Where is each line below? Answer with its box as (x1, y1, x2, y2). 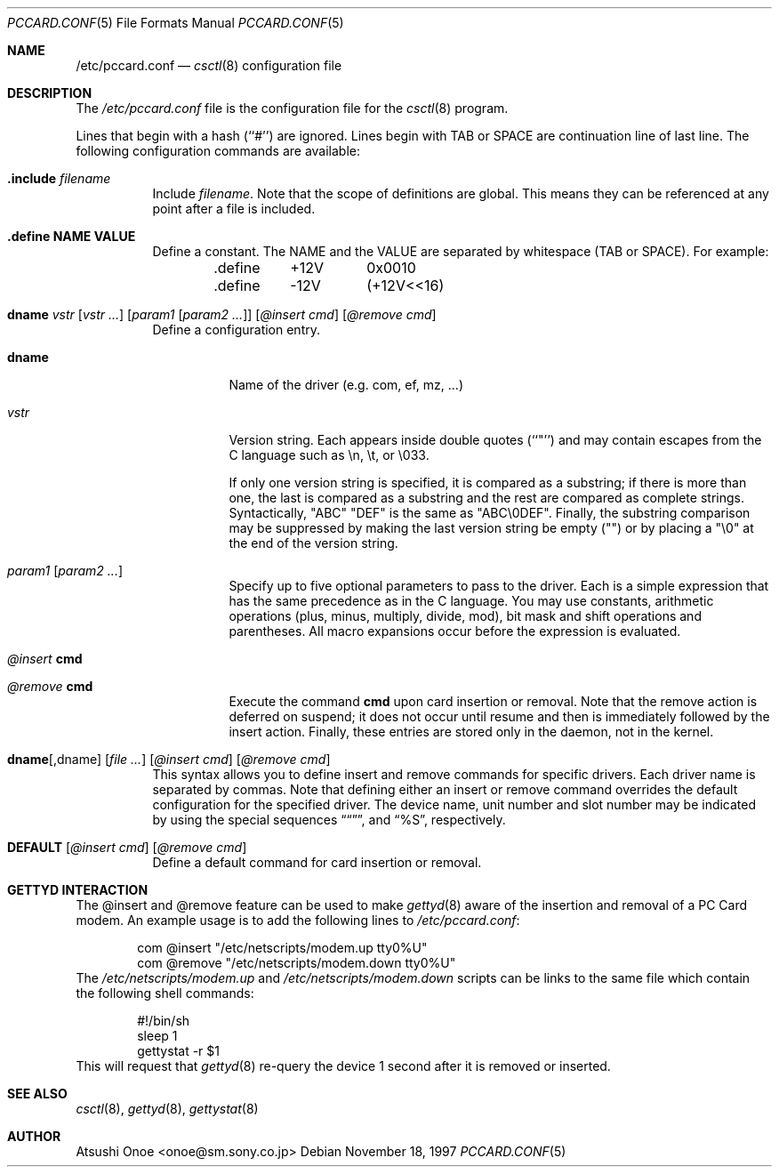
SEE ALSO (7, 1086, 68, 1101)
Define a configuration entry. (152, 322, 320, 337)
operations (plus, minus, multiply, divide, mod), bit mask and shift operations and (229, 608, 702, 623)
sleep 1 (137, 1028, 178, 1043)
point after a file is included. (152, 201, 316, 216)
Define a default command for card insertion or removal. (152, 855, 482, 870)
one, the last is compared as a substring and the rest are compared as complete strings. (229, 490, 744, 505)
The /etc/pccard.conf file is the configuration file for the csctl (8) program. (76, 101, 509, 116)
